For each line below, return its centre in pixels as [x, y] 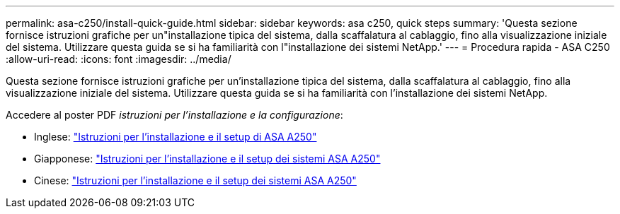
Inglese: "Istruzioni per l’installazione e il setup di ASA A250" [176, 137]
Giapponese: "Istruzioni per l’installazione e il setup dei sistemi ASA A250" [207, 159]
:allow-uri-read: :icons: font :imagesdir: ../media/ [119, 59]
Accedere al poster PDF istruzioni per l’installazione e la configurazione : [174, 115]
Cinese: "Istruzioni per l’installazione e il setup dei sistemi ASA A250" [195, 180]
